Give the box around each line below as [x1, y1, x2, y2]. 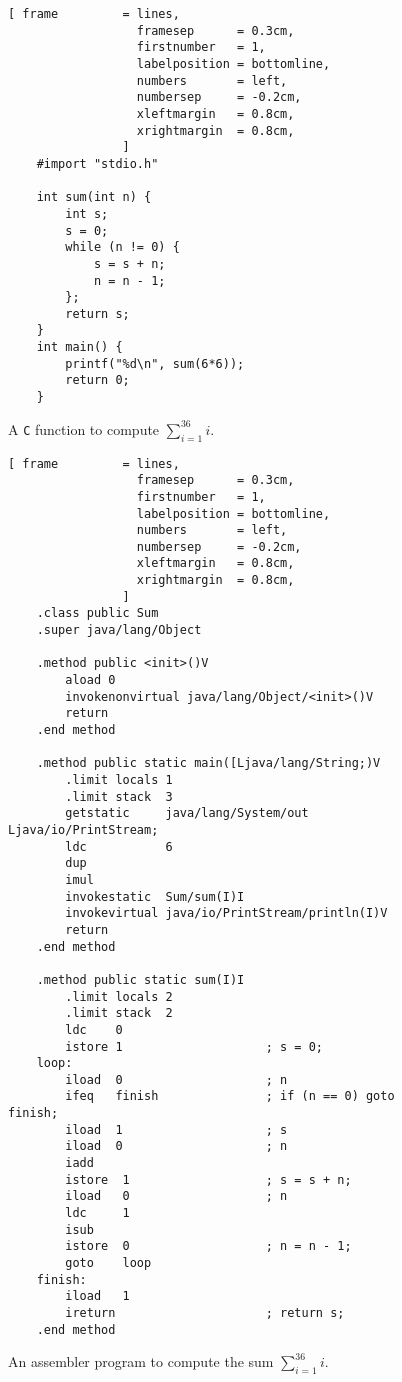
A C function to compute [8, 418, 160, 439]
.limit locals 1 [65, 773, 173, 788]
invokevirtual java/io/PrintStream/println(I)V [65, 906, 388, 921]
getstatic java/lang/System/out [65, 806, 309, 821]
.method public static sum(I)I [36, 972, 245, 987]
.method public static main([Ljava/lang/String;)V [36, 756, 381, 771]
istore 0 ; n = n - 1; [65, 1239, 352, 1254]
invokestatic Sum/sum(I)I [65, 889, 245, 904]
